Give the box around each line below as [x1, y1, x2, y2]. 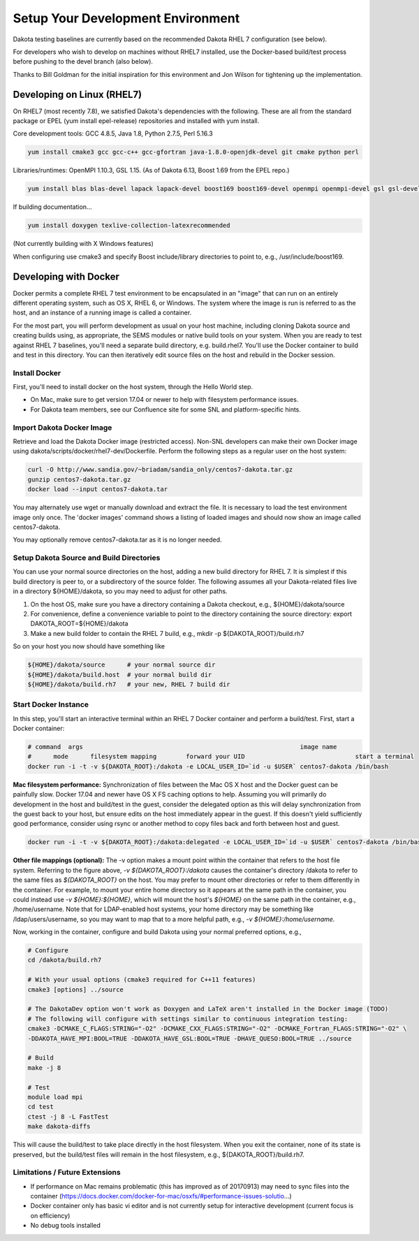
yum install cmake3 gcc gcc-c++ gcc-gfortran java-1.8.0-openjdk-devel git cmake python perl [27, 148, 360, 157]
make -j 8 [27, 1064, 61, 1072]
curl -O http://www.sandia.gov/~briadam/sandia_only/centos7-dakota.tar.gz [27, 465, 293, 474]
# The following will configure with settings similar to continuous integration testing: [27, 1015, 348, 1023]
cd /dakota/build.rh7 [27, 956, 102, 964]
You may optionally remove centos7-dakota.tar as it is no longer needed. [13, 535, 223, 544]
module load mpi [27, 1093, 84, 1101]
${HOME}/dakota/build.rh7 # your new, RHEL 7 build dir [27, 680, 230, 688]
